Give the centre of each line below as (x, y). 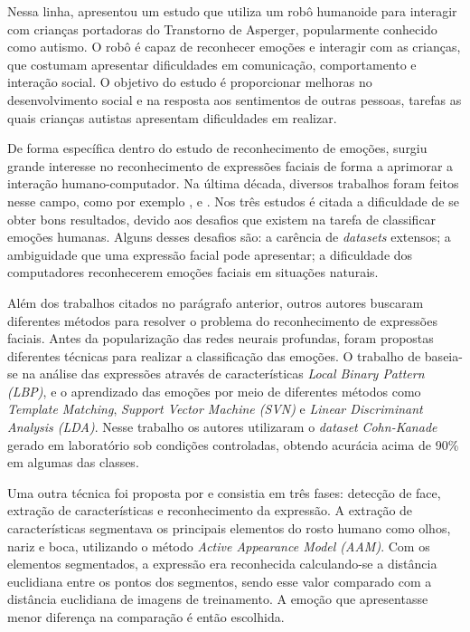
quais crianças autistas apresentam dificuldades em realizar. (172, 117)
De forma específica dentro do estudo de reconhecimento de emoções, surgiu (217, 148)
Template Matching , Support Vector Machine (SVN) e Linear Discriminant (215, 409)
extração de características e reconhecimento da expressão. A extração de (210, 510)
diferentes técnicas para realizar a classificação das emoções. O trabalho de (214, 355)
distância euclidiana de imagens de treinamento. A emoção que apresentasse (218, 599)
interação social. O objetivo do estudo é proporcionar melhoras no (190, 82)
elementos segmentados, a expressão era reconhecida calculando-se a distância (222, 564)
